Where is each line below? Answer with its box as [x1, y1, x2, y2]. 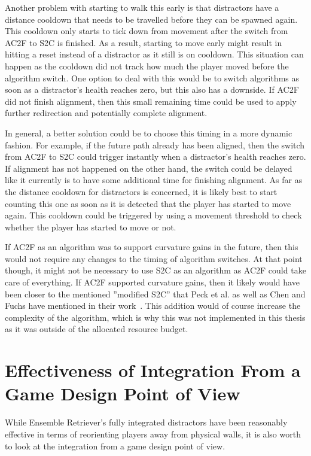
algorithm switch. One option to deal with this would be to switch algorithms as [5, 71, 300, 84]
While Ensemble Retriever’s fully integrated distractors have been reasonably [5, 416, 288, 428]
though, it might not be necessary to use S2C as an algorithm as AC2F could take [5, 264, 306, 276]
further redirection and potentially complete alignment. [5, 107, 208, 119]
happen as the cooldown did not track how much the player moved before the [5, 59, 289, 72]
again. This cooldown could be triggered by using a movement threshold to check [5, 209, 302, 221]
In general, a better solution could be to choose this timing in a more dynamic [5, 126, 292, 139]
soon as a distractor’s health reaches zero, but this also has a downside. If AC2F [5, 83, 299, 96]
